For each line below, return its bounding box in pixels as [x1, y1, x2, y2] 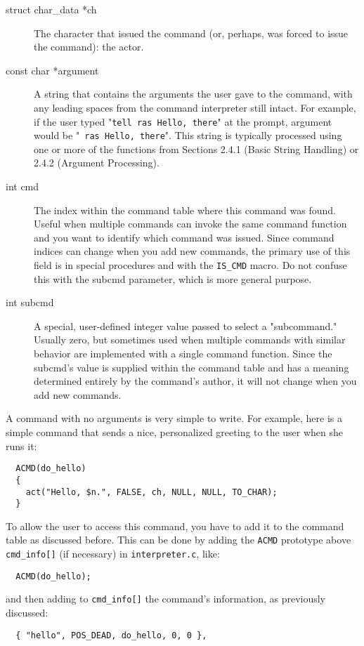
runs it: [6, 438, 37, 453]
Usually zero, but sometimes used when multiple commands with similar [34, 332, 346, 347]
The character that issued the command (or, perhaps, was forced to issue [34, 25, 349, 40]
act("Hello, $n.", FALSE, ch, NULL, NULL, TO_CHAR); [25, 487, 278, 497]
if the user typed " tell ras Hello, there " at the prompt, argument [34, 114, 332, 128]
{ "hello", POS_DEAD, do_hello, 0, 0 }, [15, 630, 207, 640]
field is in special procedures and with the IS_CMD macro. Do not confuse [34, 258, 347, 272]
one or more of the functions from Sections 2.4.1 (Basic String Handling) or [34, 141, 359, 156]
